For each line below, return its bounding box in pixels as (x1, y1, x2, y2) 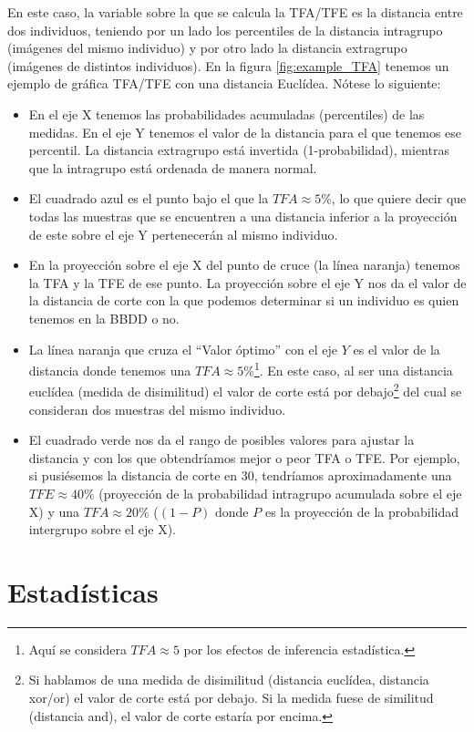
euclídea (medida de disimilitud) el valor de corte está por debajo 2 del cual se (28, 379, 462, 400)
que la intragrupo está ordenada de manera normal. (28, 158, 317, 177)
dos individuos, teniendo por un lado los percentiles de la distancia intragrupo (7, 20, 443, 39)
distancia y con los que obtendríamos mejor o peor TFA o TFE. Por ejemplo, (28, 448, 460, 467)
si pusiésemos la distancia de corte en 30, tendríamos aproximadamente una (28, 466, 452, 485)
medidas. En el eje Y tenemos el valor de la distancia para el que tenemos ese (28, 122, 462, 141)
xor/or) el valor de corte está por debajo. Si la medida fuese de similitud (28, 688, 434, 707)
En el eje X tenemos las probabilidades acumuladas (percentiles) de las (28, 104, 425, 123)
